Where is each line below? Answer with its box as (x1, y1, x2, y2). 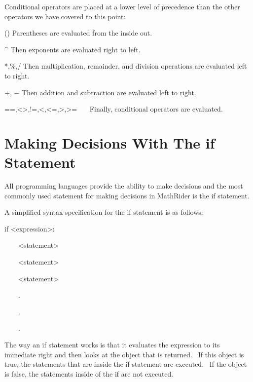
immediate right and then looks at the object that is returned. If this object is (4, 349, 244, 359)
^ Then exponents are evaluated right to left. (4, 44, 141, 54)
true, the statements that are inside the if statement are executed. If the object (4, 359, 247, 369)
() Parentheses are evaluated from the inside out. (4, 28, 152, 38)
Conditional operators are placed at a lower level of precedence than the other (4, 1, 240, 11)
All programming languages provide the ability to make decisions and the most (4, 181, 243, 191)
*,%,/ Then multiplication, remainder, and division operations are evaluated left (4, 61, 247, 71)
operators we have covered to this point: (4, 11, 126, 21)
